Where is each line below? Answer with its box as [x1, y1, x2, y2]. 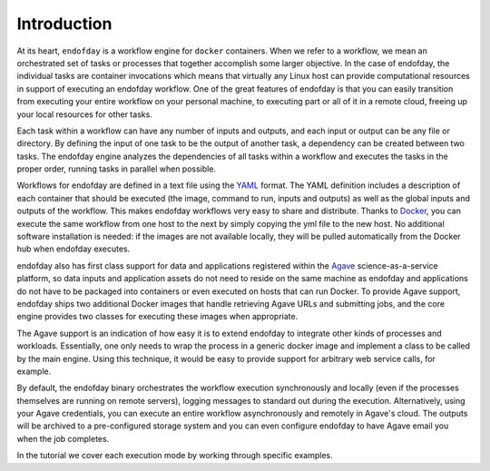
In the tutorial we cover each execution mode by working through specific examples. [16, 450, 333, 461]
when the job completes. [16, 433, 110, 444]
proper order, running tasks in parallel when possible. [16, 163, 217, 174]
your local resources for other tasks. [16, 109, 153, 120]
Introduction [16, 14, 113, 34]
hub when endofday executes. [16, 243, 131, 254]
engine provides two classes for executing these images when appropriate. [16, 311, 299, 322]
